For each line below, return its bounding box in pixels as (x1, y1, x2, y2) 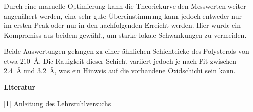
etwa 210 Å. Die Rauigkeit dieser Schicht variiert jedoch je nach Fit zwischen (4, 55, 237, 66)
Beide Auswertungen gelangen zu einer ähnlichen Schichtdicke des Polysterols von (4, 46, 249, 56)
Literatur (4, 82, 36, 92)
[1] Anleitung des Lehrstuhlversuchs (4, 98, 111, 108)
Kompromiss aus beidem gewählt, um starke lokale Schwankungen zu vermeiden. (4, 29, 247, 40)
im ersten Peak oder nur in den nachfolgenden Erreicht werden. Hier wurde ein (4, 20, 241, 30)
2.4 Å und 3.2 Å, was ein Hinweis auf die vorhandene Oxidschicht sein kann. (4, 65, 236, 75)
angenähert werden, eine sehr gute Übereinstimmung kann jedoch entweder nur (4, 10, 242, 21)
